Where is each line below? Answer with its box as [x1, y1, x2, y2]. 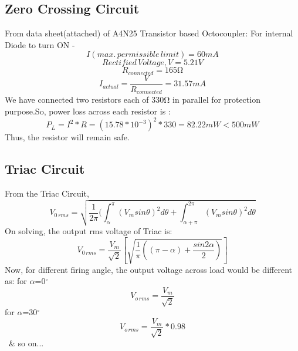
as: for [5, 275, 27, 287]
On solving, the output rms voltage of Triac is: [5, 225, 172, 237]
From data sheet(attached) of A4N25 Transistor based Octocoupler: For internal [5, 27, 293, 39]
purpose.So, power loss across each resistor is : [5, 104, 171, 117]
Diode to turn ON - [5, 38, 75, 50]
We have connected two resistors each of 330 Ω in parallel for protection [5, 93, 260, 106]
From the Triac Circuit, [5, 187, 89, 199]
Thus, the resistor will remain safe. [5, 131, 130, 143]
